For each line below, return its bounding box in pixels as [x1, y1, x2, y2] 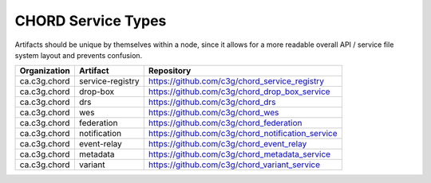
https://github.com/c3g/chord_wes [148, 107, 279, 119]
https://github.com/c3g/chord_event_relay [148, 138, 307, 150]
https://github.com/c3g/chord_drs [148, 96, 276, 107]
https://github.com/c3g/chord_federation [148, 118, 302, 129]
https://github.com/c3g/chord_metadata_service [148, 149, 331, 160]
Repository [148, 65, 192, 76]
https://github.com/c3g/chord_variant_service [148, 159, 321, 170]
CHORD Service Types [14, 12, 167, 29]
